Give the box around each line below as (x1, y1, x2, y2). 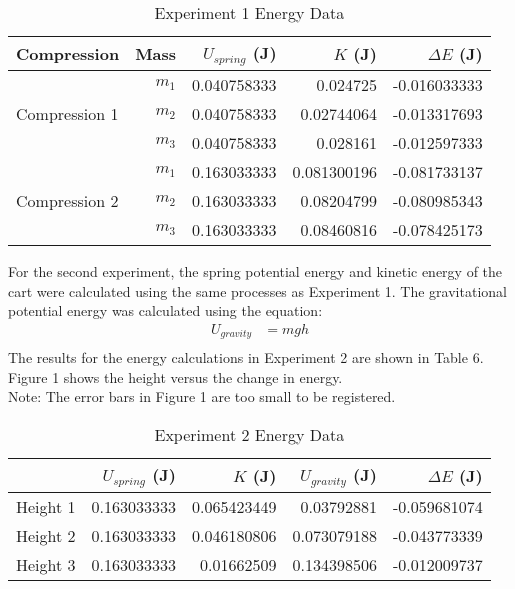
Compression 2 (16, 188, 119, 212)
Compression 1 (16, 101, 119, 125)
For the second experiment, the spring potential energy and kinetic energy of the (8, 260, 503, 281)
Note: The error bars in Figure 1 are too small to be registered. (8, 386, 396, 407)
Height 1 (16, 494, 76, 518)
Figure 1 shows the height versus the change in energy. (8, 366, 343, 387)
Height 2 (16, 523, 76, 547)
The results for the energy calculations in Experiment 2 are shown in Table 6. (8, 347, 484, 368)
